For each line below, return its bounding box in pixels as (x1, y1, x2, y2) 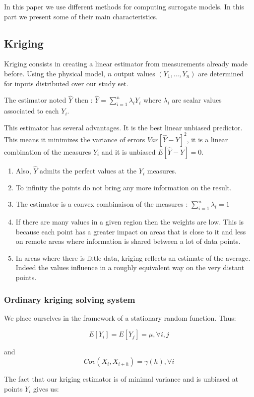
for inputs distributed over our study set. (4, 78, 128, 88)
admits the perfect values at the (40, 166, 137, 176)
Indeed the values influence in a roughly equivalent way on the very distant (15, 262, 245, 273)
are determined (198, 68, 244, 78)
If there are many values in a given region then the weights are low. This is (15, 217, 244, 227)
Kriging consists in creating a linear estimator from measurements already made (4, 58, 248, 69)
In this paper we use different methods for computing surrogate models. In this (4, 1, 245, 11)
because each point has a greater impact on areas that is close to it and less (15, 226, 246, 236)
